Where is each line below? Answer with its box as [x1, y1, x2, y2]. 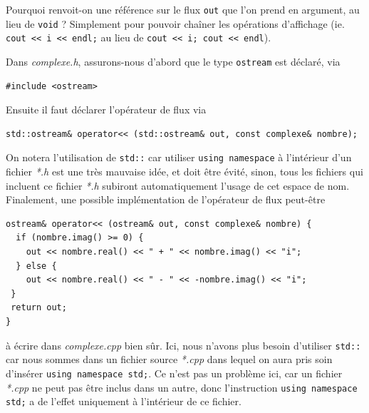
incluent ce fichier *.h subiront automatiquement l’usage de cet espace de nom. [6, 178, 350, 193]
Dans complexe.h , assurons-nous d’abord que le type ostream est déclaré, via [6, 53, 341, 68]
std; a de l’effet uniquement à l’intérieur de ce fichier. [6, 394, 241, 409]
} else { [16, 260, 57, 271]
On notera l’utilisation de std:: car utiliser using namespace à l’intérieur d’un [6, 150, 352, 165]
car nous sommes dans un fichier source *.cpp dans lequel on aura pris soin [6, 352, 333, 367]
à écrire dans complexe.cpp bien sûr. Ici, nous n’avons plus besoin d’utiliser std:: [6, 337, 361, 352]
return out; [11, 302, 67, 313]
